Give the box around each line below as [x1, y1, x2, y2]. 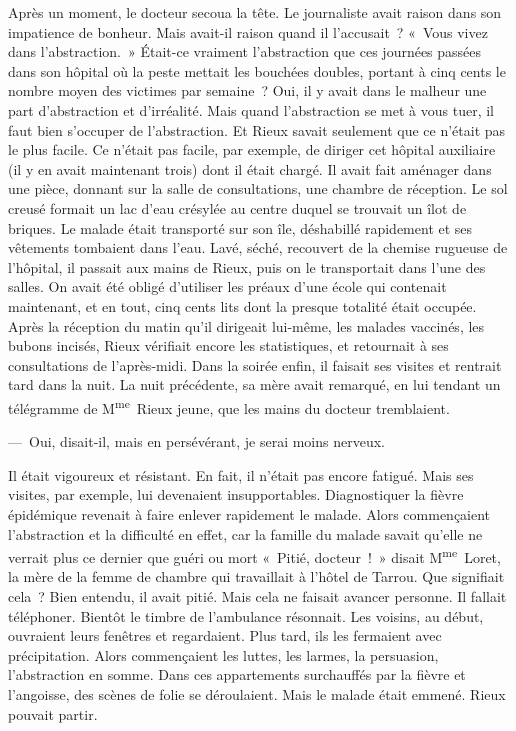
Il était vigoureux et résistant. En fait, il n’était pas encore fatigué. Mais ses [8, 464, 474, 485]
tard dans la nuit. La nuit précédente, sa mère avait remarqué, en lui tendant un [8, 374, 501, 395]
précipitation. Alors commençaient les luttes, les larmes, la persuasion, [8, 644, 439, 665]
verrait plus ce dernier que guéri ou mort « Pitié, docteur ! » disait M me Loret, [8, 544, 501, 567]
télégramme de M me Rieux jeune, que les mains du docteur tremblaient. [8, 394, 450, 418]
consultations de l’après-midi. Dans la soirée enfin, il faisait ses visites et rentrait [8, 354, 502, 375]
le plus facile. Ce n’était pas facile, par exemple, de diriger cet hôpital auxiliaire [8, 139, 496, 160]
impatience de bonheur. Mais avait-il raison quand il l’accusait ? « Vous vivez [8, 21, 488, 42]
